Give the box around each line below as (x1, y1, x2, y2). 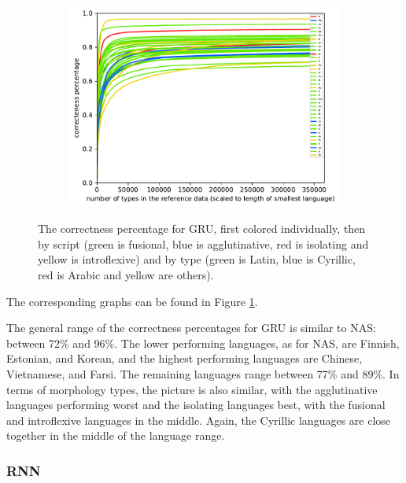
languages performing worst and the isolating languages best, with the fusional (6, 396, 386, 413)
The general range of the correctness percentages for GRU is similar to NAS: (6, 319, 376, 336)
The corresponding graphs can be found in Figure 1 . (6, 293, 258, 309)
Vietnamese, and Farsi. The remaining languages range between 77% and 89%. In (6, 366, 400, 382)
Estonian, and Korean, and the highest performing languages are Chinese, (6, 350, 363, 367)
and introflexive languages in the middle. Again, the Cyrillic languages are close (6, 411, 391, 428)
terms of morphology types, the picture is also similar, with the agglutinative (6, 381, 378, 397)
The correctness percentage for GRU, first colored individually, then (38, 220, 366, 237)
